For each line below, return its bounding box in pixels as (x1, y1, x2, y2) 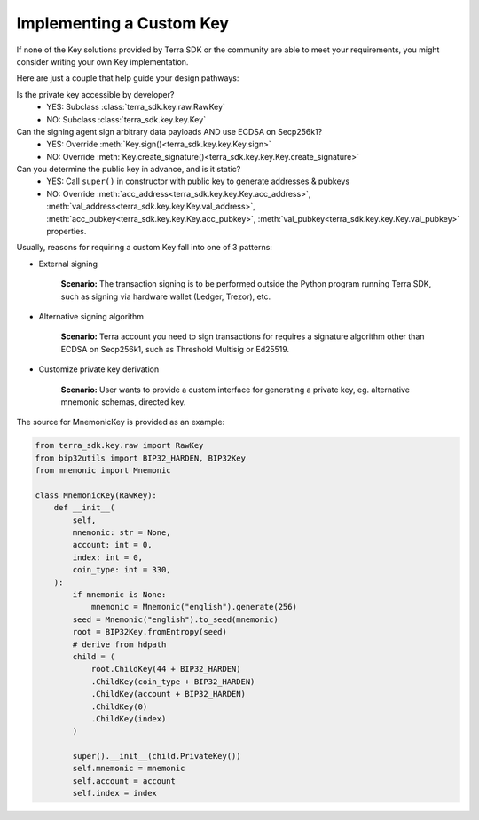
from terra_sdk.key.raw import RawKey (35, 440, 204, 451)
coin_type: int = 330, (72, 564, 172, 575)
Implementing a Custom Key (16, 13, 230, 33)
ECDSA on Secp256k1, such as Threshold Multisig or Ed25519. (60, 343, 290, 354)
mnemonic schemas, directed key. (60, 396, 186, 407)
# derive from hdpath (72, 639, 167, 650)
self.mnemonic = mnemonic (72, 763, 185, 774)
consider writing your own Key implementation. (16, 56, 189, 67)
